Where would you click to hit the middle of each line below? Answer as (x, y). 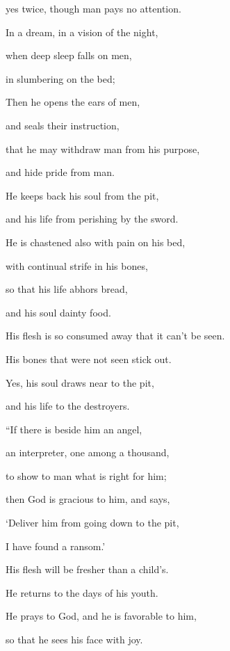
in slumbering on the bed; (60, 78)
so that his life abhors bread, (67, 289)
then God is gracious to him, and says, (88, 499)
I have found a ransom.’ (56, 546)
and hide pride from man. (60, 172)
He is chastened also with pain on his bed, (96, 242)
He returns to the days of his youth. (82, 592)
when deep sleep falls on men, (69, 55)
